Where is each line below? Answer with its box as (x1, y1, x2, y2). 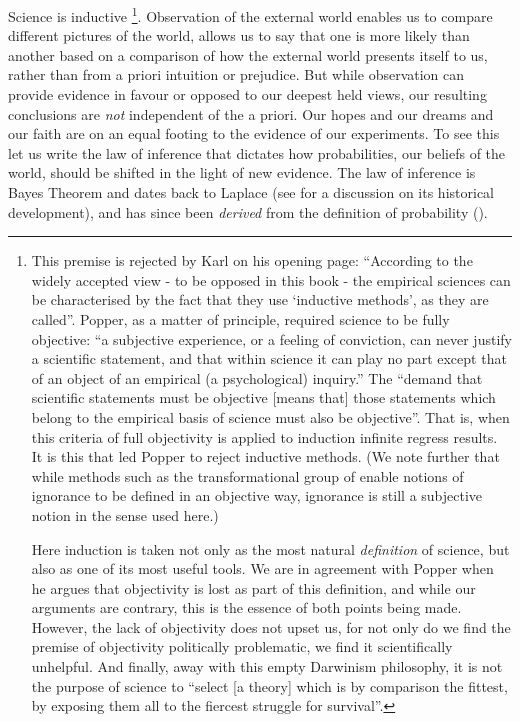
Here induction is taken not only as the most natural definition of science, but (31, 538, 510, 559)
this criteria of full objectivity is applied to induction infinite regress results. (31, 426, 498, 447)
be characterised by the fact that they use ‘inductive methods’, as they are (31, 289, 489, 310)
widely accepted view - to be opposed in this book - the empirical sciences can (31, 269, 511, 290)
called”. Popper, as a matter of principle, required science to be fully (31, 308, 450, 329)
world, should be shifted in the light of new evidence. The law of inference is (8, 162, 476, 183)
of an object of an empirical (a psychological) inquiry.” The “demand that (31, 367, 483, 388)
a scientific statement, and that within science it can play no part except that (31, 348, 507, 369)
